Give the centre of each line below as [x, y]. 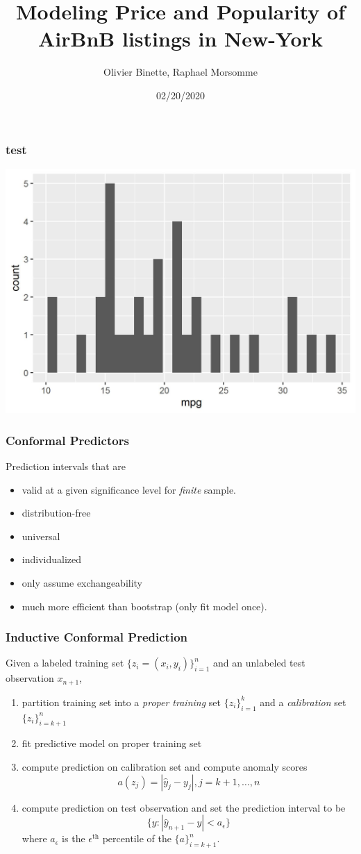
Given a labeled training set [65, 663]
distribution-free [56, 513]
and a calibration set [303, 702]
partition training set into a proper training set [121, 702]
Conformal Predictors [67, 440]
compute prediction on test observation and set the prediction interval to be [184, 807]
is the [74, 838]
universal [41, 536]
